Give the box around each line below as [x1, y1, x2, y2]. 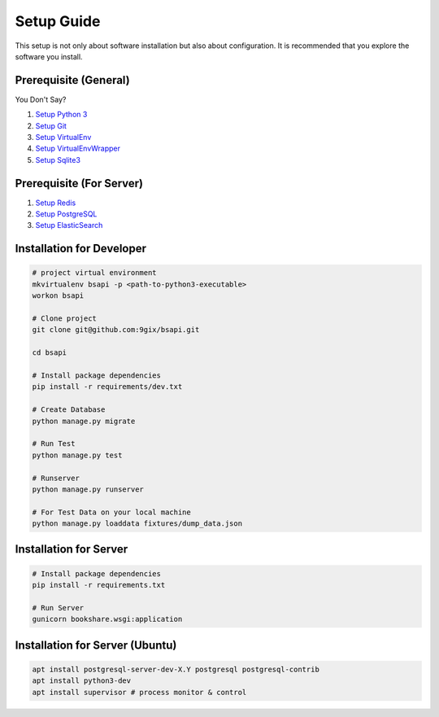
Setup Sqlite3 [35, 155, 81, 164]
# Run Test [32, 439, 76, 448]
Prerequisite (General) [15, 73, 130, 87]
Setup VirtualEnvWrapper [35, 143, 121, 154]
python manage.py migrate [32, 416, 136, 426]
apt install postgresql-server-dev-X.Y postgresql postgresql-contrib [32, 664, 320, 674]
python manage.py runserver [32, 484, 144, 494]
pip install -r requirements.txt [32, 580, 166, 590]
